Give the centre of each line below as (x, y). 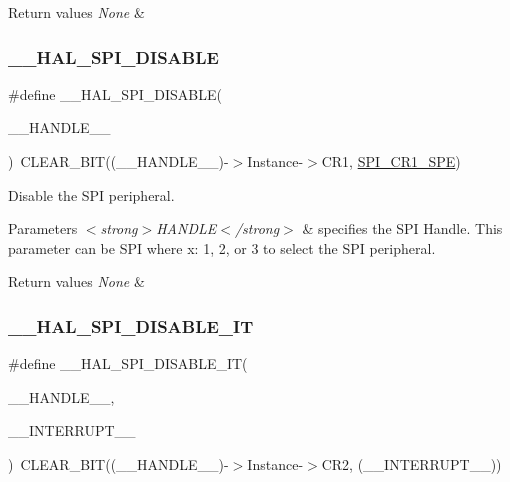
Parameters (43, 228)
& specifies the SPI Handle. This (402, 228)
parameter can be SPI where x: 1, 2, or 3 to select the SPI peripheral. (222, 247)
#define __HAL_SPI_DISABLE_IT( (128, 363)
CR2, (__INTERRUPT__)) (411, 463)
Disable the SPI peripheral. (91, 194)
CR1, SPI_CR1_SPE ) (391, 161)
